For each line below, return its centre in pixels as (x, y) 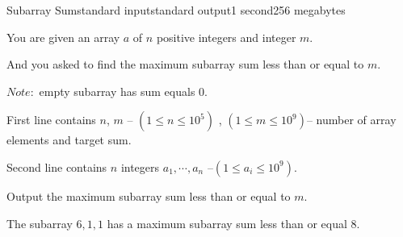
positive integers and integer (226, 37)
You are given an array (63, 37)
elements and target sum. (69, 140)
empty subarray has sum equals (117, 91)
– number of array (351, 120)
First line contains (51, 120)
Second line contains (57, 166)
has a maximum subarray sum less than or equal (227, 223)
